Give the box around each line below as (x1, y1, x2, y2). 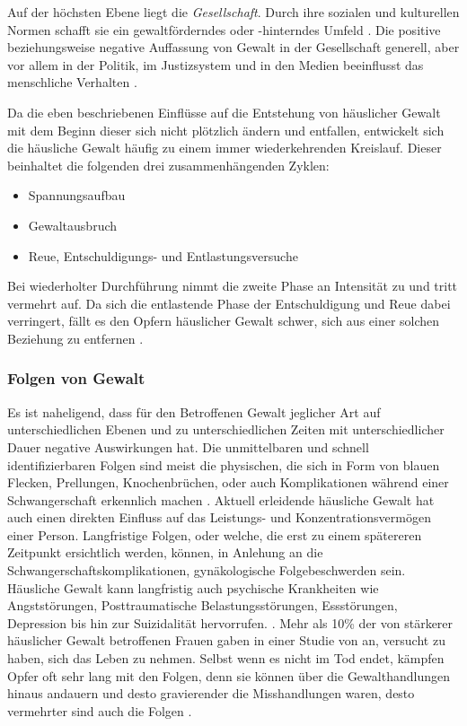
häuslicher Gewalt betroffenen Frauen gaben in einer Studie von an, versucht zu (7, 631, 445, 650)
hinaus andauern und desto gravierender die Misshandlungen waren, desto (7, 684, 415, 703)
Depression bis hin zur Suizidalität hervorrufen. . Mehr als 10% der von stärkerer (7, 613, 454, 632)
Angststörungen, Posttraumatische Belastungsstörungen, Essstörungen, (7, 596, 398, 615)
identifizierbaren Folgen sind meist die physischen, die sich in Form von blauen (7, 455, 440, 474)
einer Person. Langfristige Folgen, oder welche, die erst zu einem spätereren (7, 525, 422, 544)
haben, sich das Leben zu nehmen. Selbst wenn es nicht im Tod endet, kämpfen (7, 649, 445, 668)
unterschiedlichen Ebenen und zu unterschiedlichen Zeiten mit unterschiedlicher (7, 420, 445, 439)
